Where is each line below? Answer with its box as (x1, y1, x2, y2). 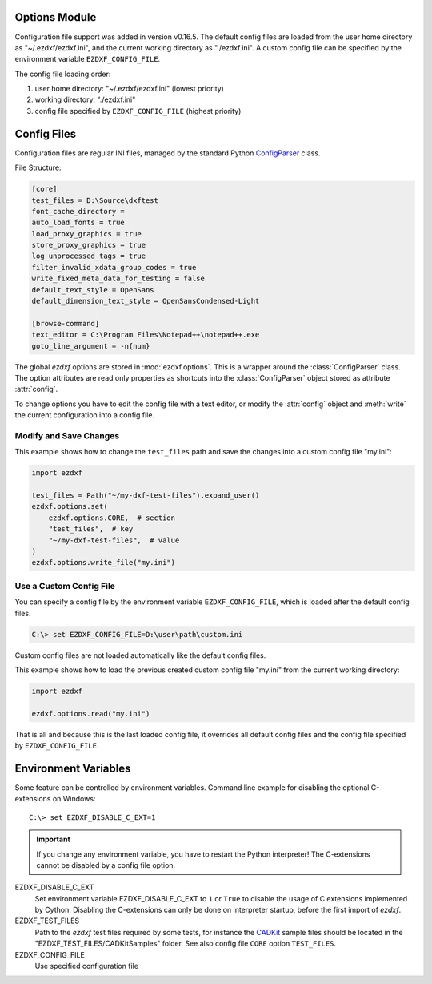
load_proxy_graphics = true (31, 229, 142, 238)
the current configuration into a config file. (14, 410, 155, 420)
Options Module (14, 10, 97, 24)
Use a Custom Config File (14, 580, 116, 591)
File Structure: (14, 163, 62, 172)
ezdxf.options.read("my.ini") (31, 709, 150, 718)
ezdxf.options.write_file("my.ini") (31, 558, 176, 567)
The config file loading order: (14, 69, 111, 79)
